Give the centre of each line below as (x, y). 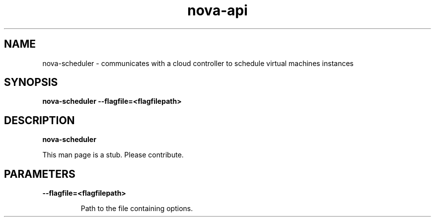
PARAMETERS (40, 174)
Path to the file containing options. (137, 209)
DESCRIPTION (39, 120)
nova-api (217, 10)
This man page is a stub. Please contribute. (113, 155)
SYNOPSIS (31, 82)
